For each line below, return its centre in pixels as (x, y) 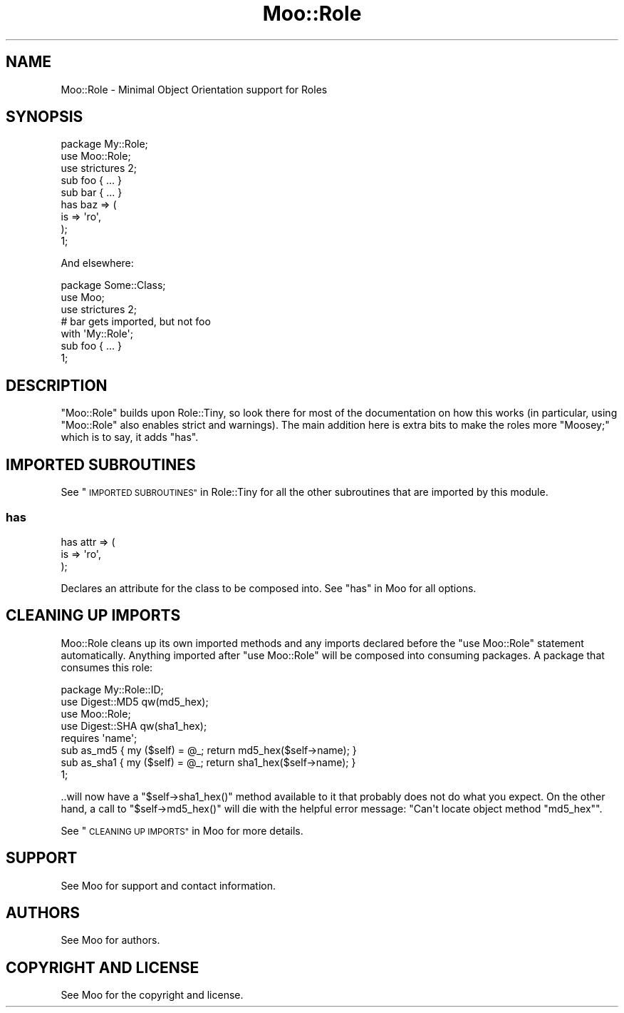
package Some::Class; (113, 285)
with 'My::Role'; (97, 334)
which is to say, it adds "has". (130, 437)
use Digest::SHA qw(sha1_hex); (134, 726)
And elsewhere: (97, 263)
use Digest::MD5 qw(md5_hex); (135, 701)
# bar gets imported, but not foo (136, 322)
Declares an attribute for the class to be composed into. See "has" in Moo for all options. (269, 588)
